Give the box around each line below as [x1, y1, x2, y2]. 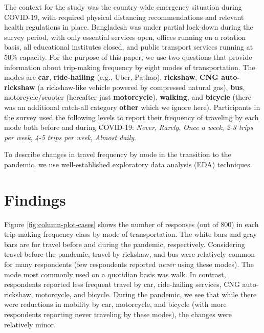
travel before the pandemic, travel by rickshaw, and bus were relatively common [4, 249, 255, 259]
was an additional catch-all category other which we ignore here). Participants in [4, 101, 260, 112]
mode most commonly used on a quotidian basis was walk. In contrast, [4, 269, 226, 279]
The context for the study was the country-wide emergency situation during [4, 2, 242, 12]
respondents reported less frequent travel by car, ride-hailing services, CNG [4, 279, 240, 290]
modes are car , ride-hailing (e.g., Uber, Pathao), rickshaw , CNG [4, 72, 218, 82]
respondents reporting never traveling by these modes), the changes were [4, 308, 232, 319]
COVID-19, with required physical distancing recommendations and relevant [4, 11, 244, 22]
